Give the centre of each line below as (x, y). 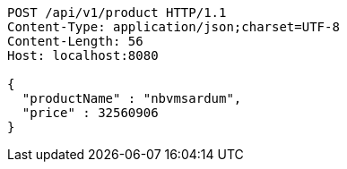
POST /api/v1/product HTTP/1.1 (117, 13)
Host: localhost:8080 (83, 55)
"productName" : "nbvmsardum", (132, 98)
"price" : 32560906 (90, 113)
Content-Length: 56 (75, 41)
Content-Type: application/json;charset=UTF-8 (173, 27)
